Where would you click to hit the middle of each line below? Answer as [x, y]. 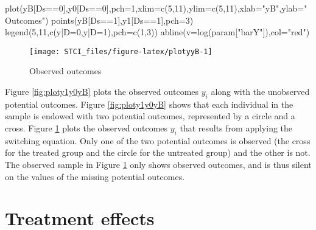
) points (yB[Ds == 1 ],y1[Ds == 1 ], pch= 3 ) [119, 20]
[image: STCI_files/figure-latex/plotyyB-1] [121, 51]
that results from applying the [236, 128]
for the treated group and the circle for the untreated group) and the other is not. [158, 152]
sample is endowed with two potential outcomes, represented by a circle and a [150, 116]
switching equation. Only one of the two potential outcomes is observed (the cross [158, 140]
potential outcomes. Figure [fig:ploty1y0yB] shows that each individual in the [149, 104]
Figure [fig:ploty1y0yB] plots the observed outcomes [102, 92]
